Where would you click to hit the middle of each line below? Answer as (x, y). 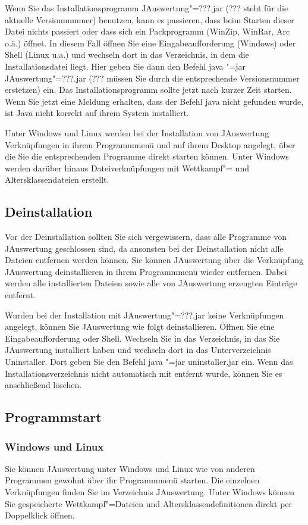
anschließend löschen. (43, 385)
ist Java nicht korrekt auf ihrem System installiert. (97, 113)
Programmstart (53, 417)
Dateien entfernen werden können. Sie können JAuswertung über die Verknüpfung (154, 260)
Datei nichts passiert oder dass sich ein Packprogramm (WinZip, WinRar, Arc (147, 31)
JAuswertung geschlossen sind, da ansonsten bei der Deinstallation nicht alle (144, 248)
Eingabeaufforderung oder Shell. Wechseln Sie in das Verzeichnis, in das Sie (142, 338)
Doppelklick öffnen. (40, 515)
